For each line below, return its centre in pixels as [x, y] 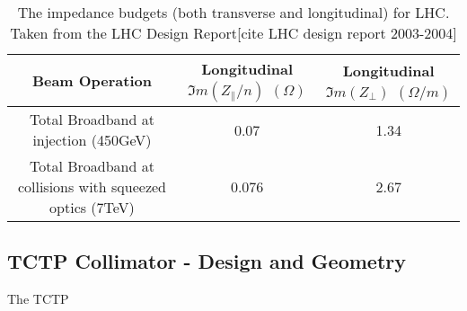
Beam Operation [92, 80]
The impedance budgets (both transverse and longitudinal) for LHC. [233, 12]
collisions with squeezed [92, 187]
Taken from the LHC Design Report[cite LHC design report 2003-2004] [233, 33]
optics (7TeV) [92, 207]
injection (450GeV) [92, 140]
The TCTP [38, 299]
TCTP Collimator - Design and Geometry [207, 261]
